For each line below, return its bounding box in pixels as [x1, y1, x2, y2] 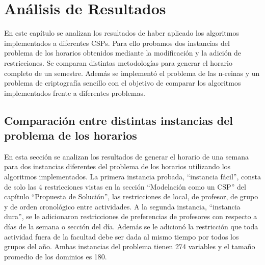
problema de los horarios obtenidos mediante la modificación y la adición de [4, 47, 242, 58]
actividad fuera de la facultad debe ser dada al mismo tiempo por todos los [4, 231, 239, 242]
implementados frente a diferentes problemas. [4, 87, 145, 98]
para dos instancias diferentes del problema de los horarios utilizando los [4, 161, 231, 172]
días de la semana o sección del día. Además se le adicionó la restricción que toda [4, 221, 258, 232]
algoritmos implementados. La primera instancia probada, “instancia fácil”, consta [4, 171, 261, 182]
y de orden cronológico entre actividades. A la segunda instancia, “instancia [4, 201, 241, 211]
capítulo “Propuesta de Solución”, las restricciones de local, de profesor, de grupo [4, 191, 258, 202]
